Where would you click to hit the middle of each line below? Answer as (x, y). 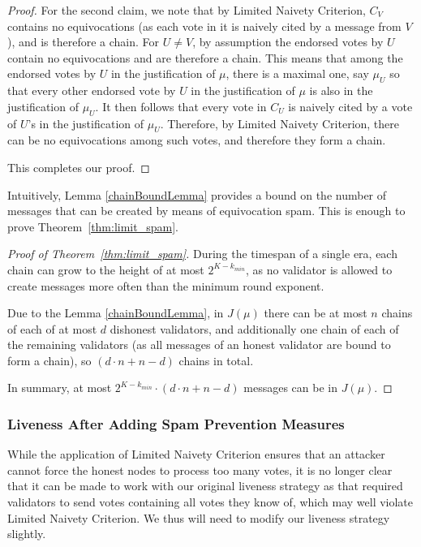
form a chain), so (49, 360)
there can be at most (316, 313)
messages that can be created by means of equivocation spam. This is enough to (206, 211)
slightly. (27, 534)
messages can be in (290, 388)
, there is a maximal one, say (297, 73)
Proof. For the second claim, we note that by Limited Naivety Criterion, (187, 10)
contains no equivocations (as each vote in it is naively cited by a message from (204, 26)
